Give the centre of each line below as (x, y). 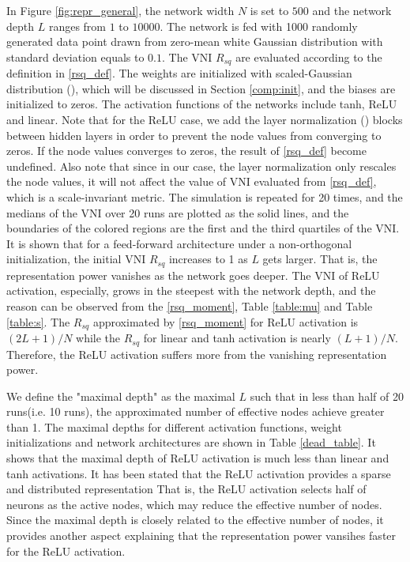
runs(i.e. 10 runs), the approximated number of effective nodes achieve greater (196, 411)
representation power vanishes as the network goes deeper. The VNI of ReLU (193, 275)
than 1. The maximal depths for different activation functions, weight (174, 426)
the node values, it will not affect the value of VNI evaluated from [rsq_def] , (192, 181)
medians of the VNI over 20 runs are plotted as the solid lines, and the (178, 212)
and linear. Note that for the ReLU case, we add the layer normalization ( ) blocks (205, 120)
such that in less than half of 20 (327, 396)
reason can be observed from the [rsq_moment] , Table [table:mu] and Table (190, 306)
